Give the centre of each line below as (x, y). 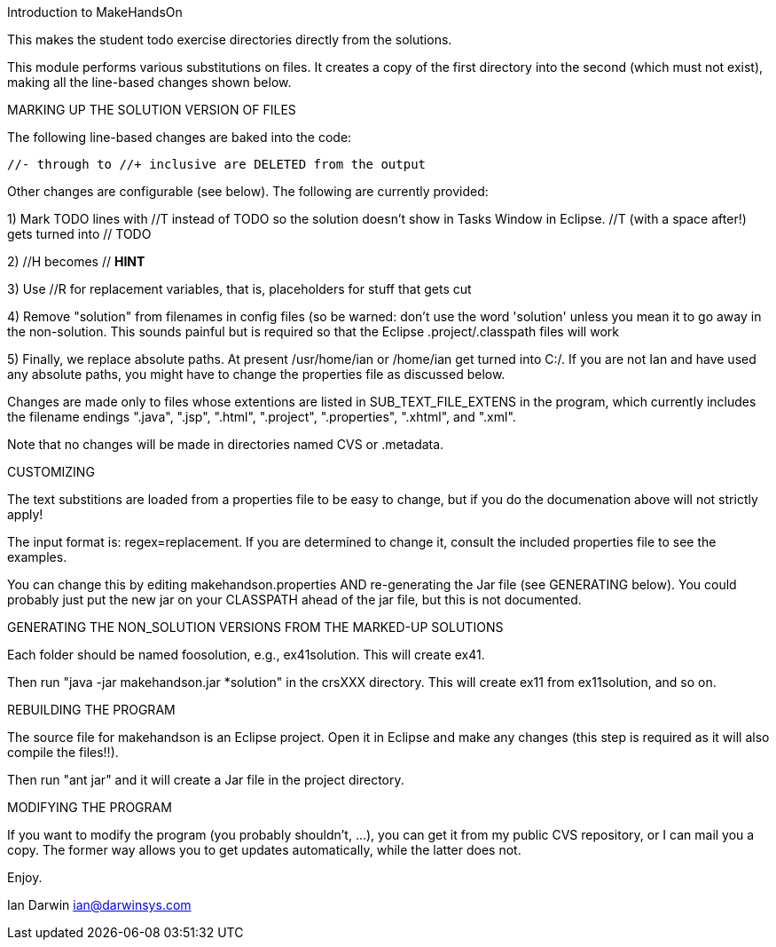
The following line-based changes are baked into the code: (180, 137)
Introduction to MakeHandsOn (95, 12)
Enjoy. (25, 877)
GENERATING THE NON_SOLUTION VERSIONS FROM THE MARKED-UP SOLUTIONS (255, 627)
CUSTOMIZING (51, 472)
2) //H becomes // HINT (76, 261)
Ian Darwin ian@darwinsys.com (99, 905)
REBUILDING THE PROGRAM (91, 710)
